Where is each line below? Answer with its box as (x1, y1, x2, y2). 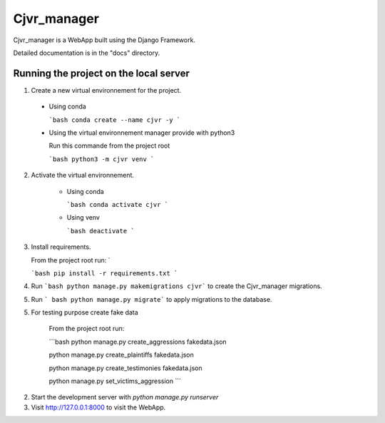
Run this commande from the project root (48, 141, 170, 150)
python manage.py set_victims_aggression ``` (48, 377, 182, 385)
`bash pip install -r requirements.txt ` (31, 269, 178, 277)
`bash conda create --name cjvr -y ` (48, 116, 181, 124)
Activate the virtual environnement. (31, 171, 135, 180)
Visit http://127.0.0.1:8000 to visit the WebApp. (31, 403, 166, 412)
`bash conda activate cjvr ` (66, 200, 169, 208)
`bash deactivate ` (66, 227, 135, 235)
